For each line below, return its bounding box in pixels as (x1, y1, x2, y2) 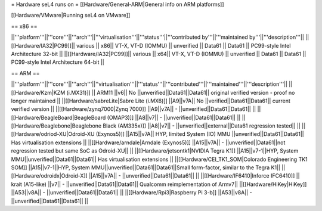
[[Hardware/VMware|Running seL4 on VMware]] (11, 12, 131, 19)
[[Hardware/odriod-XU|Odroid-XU (11, 131, 95, 138)
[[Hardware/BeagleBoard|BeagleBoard (11, 114, 106, 121)
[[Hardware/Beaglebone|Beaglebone (11, 122, 102, 129)
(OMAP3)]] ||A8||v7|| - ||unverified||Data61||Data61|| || (107, 114, 241, 121)
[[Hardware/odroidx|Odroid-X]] (11, 172, 88, 179)
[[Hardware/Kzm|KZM (11, 89, 66, 96)
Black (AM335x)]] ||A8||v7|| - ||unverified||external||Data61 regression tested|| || (102, 122, 301, 129)
